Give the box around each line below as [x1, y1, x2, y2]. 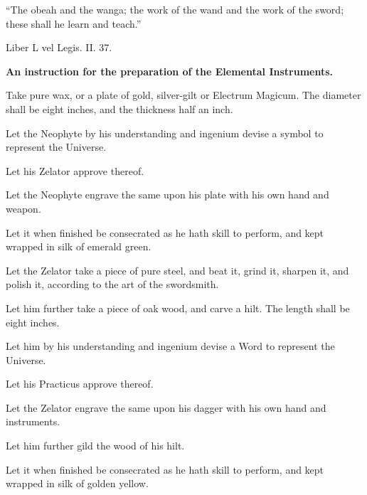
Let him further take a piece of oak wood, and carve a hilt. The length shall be [6, 300, 350, 315]
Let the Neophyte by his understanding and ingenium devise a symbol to [6, 125, 324, 140]
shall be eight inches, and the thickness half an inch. [6, 101, 233, 116]
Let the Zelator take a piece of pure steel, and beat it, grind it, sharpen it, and [6, 262, 349, 277]
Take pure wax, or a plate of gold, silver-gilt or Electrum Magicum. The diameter [6, 87, 361, 102]
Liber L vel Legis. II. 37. [6, 40, 112, 55]
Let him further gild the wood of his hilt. [6, 438, 185, 453]
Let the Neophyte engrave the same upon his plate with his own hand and [6, 187, 329, 202]
